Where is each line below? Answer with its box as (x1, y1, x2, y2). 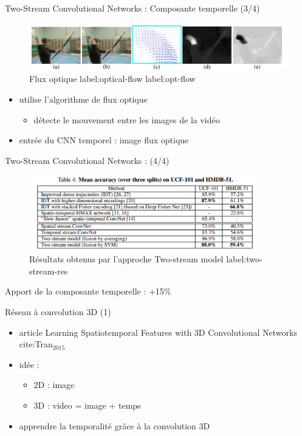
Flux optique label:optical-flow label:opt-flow (29, 72, 196, 85)
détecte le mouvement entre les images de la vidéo (33, 113, 220, 126)
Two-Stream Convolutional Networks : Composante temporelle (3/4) (5, 2, 260, 14)
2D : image (33, 378, 75, 391)
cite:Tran (19, 338, 53, 350)
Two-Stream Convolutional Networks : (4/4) (5, 154, 170, 166)
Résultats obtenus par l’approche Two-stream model (29, 253, 224, 265)
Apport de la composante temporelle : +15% (5, 285, 171, 298)
